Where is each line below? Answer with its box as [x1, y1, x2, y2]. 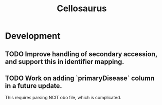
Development [5, 30, 61, 42]
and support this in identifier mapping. [5, 57, 125, 66]
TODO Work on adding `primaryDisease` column [5, 74, 155, 82]
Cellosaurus [56, 3, 107, 14]
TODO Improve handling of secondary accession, [5, 50, 158, 58]
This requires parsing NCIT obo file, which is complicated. [5, 95, 122, 101]
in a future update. [5, 82, 62, 90]
